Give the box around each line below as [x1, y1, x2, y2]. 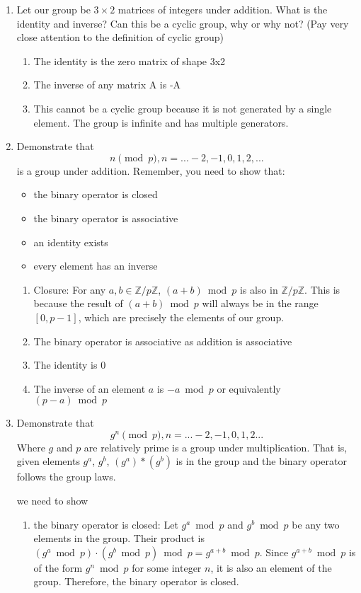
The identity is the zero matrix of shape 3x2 [33, 53, 226, 68]
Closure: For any [33, 282, 106, 296]
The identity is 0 [33, 357, 106, 372]
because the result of [33, 296, 123, 311]
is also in [239, 282, 278, 296]
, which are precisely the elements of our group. [78, 309, 285, 324]
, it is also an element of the [210, 560, 332, 575]
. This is [304, 282, 340, 296]
